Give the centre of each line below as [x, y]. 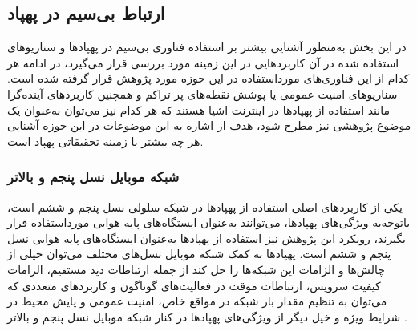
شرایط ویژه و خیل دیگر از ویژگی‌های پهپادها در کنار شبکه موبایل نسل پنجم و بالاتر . [207, 316]
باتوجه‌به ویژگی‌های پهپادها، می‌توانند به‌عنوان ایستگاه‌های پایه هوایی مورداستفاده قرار [209, 222]
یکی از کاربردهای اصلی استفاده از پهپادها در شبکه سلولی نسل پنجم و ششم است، [205, 206]
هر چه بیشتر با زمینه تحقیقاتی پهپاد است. [105, 141]
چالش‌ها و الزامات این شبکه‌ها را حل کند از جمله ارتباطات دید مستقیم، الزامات [196, 269]
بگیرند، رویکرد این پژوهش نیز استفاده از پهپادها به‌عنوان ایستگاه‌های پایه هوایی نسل [206, 238]
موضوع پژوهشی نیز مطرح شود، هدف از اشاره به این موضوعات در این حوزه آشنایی [209, 125]
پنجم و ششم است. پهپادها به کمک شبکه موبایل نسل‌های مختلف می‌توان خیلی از [199, 254]
